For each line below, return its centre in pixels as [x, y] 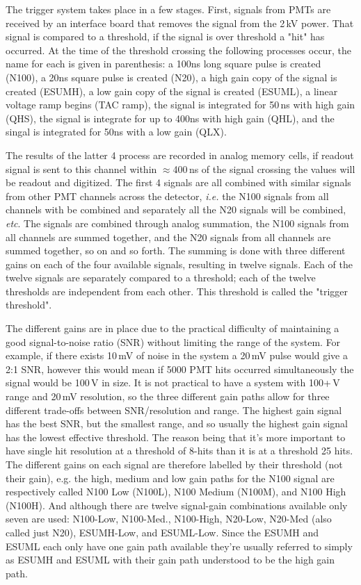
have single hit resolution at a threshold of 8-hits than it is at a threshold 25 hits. [179, 451]
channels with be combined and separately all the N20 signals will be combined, [176, 209]
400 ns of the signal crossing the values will [264, 168]
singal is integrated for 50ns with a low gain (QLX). [116, 132]
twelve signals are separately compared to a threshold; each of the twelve [161, 278]
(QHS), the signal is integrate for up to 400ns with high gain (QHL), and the [170, 118]
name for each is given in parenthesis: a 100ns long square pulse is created [163, 64]
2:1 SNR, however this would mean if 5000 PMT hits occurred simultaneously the [180, 369]
